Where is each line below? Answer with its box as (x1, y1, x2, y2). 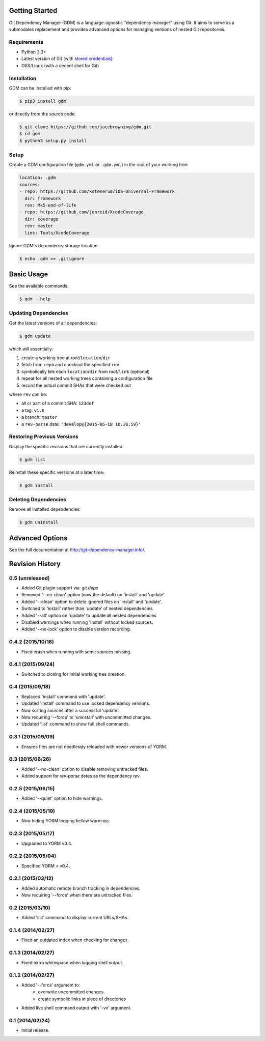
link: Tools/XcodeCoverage (25, 230, 90, 235)
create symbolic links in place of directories (38, 996, 126, 1002)
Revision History (9, 559, 61, 568)
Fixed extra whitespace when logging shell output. (21, 959, 124, 965)
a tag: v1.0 (21, 407, 45, 413)
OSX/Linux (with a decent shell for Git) (21, 62, 99, 68)
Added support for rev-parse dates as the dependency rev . (21, 773, 141, 779)
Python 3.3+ (21, 49, 47, 55)
